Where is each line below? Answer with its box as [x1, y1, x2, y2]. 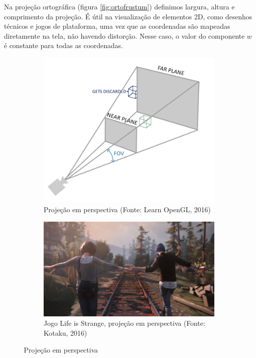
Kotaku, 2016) [44, 328, 87, 338]
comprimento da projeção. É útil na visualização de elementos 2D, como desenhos [4, 11, 253, 21]
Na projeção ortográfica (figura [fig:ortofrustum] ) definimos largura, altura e [4, 1, 235, 11]
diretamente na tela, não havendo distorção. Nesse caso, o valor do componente [4, 30, 245, 41]
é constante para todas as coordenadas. [4, 40, 123, 51]
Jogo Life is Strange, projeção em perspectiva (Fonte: [44, 318, 205, 328]
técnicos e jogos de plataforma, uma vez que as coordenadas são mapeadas [4, 21, 230, 31]
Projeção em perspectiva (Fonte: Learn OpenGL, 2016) [44, 204, 211, 214]
